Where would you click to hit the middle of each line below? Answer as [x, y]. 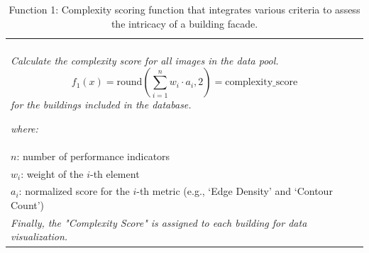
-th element [115, 173]
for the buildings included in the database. [101, 105]
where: [24, 128]
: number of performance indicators [93, 156]
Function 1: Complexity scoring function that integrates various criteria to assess [184, 9]
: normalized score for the [74, 191]
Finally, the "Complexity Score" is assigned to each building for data [159, 222]
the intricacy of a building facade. [184, 23]
